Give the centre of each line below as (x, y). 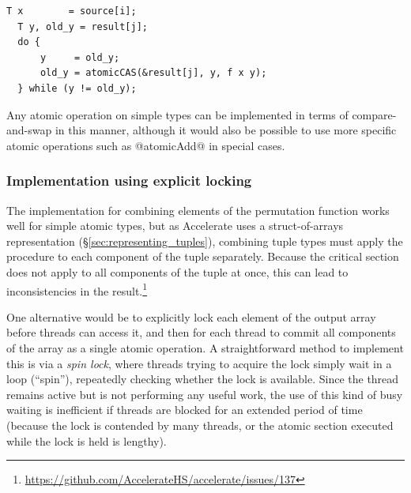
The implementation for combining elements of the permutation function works (198, 210)
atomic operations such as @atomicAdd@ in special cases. (146, 145)
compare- (374, 114)
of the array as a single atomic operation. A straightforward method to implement (205, 347)
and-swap (29, 130)
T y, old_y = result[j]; (83, 26)
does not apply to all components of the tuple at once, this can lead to (177, 271)
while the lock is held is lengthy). (87, 440)
